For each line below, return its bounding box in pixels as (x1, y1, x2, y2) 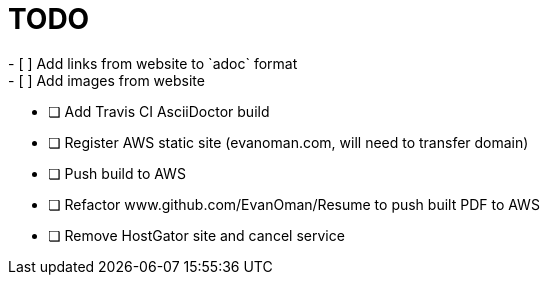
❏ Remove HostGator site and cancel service (48, 226, 345, 244)
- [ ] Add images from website (8, 71, 205, 89)
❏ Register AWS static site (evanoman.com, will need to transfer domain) (48, 133, 529, 151)
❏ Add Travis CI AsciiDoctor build (48, 102, 270, 120)
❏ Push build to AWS (48, 164, 186, 182)
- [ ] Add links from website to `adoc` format (8, 54, 298, 72)
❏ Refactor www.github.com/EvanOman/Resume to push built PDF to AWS (48, 195, 540, 213)
